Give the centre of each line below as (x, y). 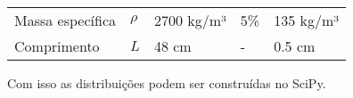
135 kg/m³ (306, 20)
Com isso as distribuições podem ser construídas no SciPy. (167, 83)
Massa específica (66, 20)
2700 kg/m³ (190, 20)
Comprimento (57, 46)
